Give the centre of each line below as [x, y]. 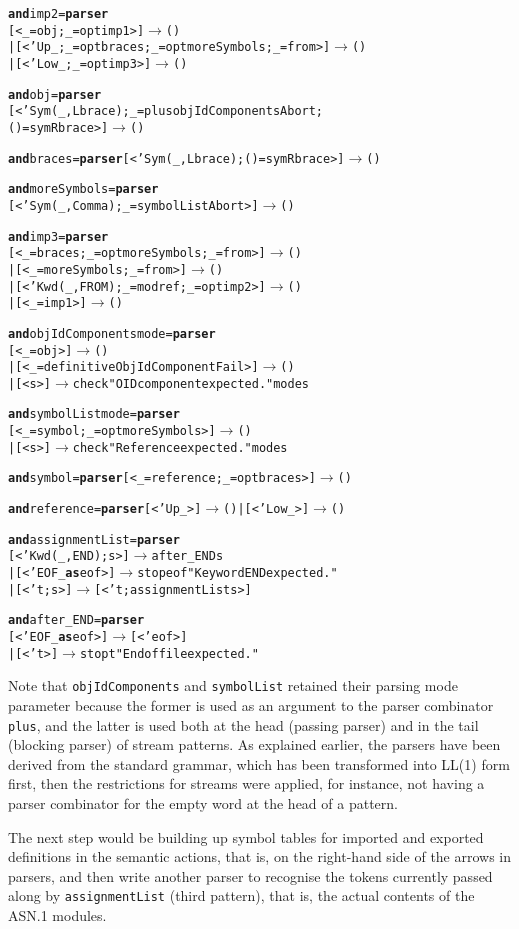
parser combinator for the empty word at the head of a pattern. [203, 803]
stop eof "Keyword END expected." [237, 573]
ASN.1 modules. [57, 915]
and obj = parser [55, 94]
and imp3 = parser [58, 236]
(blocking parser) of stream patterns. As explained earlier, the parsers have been [254, 744]
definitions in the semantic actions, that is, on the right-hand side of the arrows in [260, 856]
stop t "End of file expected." [169, 653]
